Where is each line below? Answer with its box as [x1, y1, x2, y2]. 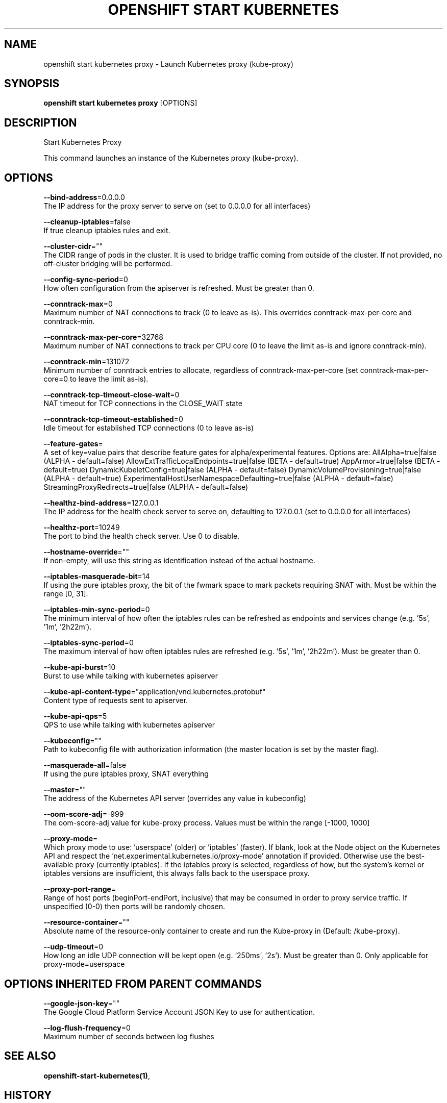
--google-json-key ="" [43, 998, 120, 1008]
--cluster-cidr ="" [43, 242, 103, 251]
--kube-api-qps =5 [43, 712, 107, 721]
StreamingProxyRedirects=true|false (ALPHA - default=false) [43, 483, 249, 492]
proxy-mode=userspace [43, 960, 125, 969]
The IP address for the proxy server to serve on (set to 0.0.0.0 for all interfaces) [43, 202, 311, 211]
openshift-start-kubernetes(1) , [43, 1071, 150, 1080]
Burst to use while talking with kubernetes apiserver [43, 671, 218, 681]
